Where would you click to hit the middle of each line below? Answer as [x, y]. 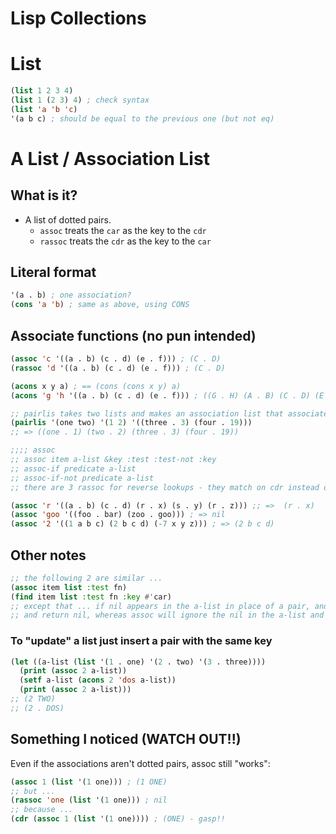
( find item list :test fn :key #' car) [91, 597]
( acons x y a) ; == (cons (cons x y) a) [96, 386]
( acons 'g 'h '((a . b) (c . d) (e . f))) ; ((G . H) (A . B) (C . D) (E [167, 395]
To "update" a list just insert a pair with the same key [141, 641]
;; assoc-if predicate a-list [73, 468]
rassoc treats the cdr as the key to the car [125, 241]
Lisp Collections [78, 18]
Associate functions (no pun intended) [133, 335]
